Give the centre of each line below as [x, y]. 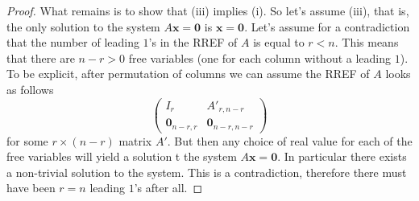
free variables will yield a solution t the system [122, 156]
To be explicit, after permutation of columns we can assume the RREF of [188, 74]
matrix [135, 140]
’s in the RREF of [193, 42]
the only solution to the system [83, 26]
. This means [367, 42]
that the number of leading [73, 42]
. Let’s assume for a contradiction [327, 26]
